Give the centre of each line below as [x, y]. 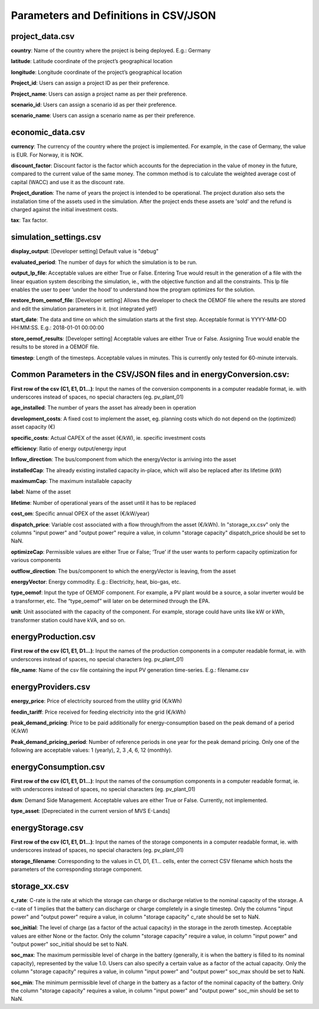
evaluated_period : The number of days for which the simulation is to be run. [104, 262]
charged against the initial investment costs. [64, 210]
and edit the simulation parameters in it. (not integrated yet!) [84, 308]
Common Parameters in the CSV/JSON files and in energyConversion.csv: [150, 375]
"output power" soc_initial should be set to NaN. [69, 944]
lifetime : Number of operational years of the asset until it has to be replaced [103, 502]
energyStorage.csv [47, 827]
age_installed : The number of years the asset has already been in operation [103, 408]
